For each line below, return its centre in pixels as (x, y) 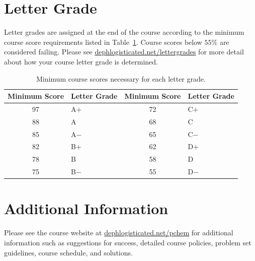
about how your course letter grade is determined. (81, 61)
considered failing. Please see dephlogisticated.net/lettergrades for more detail (124, 52)
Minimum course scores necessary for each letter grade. (121, 78)
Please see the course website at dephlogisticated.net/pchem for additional (119, 233)
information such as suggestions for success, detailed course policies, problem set (128, 242)
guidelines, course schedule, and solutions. (68, 252)
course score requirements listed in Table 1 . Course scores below (103, 42)
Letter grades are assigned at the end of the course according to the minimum (124, 32)
